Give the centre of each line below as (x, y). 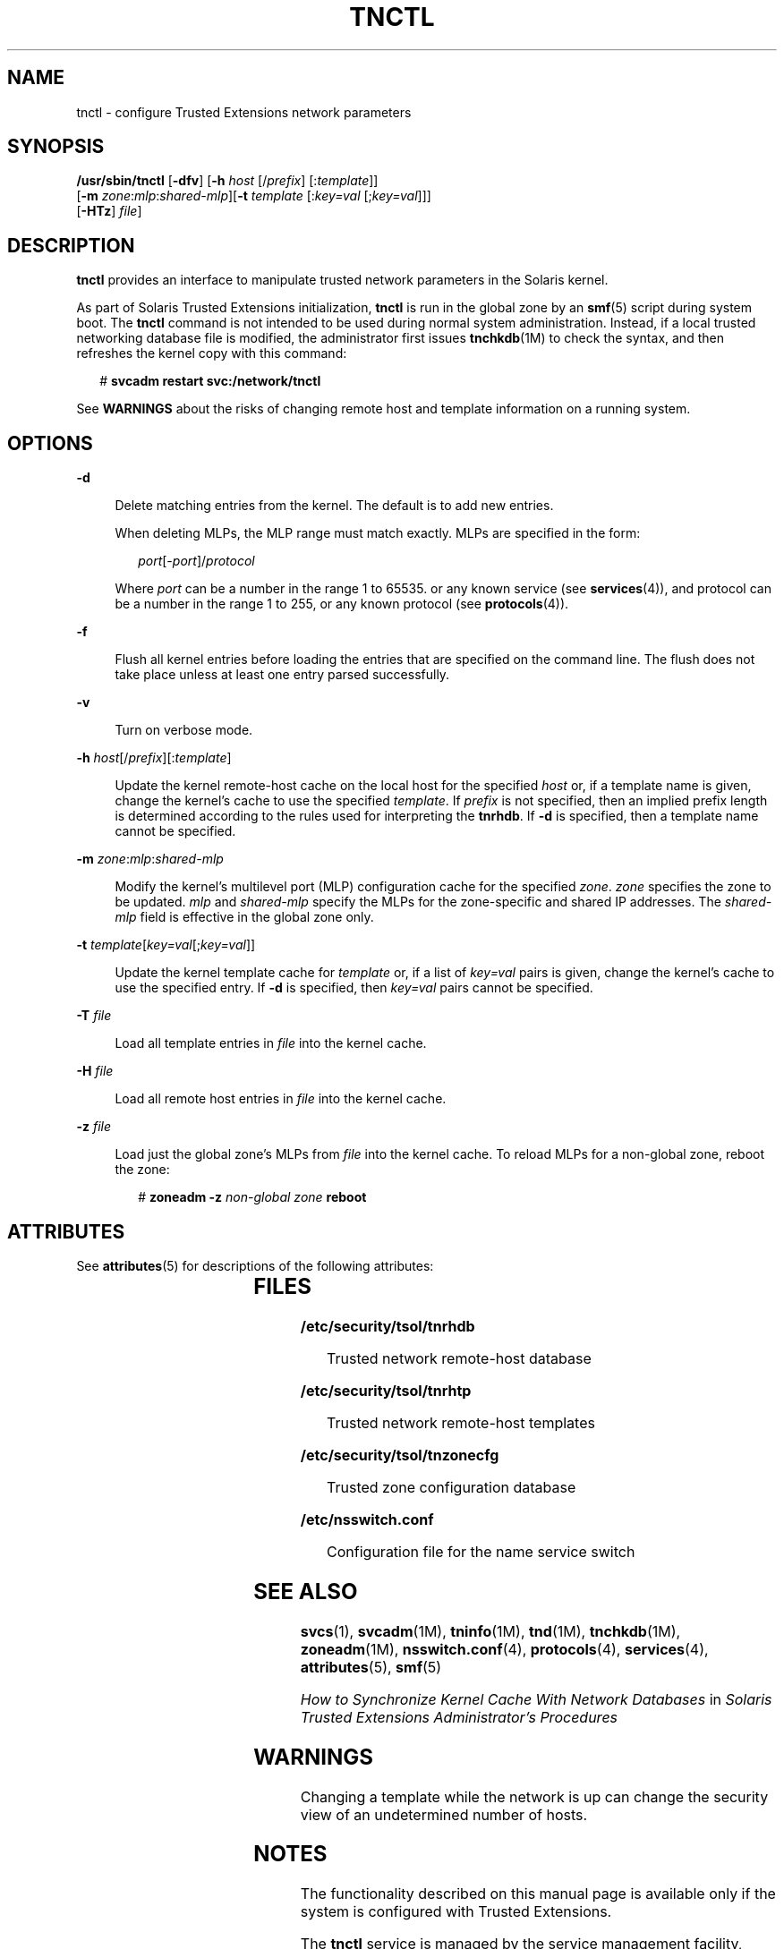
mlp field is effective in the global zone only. (244, 917)
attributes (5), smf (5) (371, 1667)
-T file (94, 1016)
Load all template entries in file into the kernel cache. (271, 1043)
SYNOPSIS (56, 147)
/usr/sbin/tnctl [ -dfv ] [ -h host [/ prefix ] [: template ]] (227, 181)
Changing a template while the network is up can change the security (534, 1796)
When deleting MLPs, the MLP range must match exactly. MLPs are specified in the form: (378, 533)
